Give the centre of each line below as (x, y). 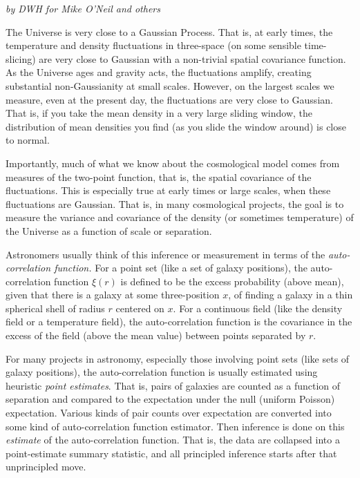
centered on (140, 308)
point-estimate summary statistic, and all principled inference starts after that (171, 453)
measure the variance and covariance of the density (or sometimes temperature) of (180, 217)
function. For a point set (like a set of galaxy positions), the (181, 268)
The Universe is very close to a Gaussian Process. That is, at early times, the (169, 31)
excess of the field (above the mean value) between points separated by (156, 335)
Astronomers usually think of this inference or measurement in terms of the (165, 254)
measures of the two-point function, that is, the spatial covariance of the (159, 176)
